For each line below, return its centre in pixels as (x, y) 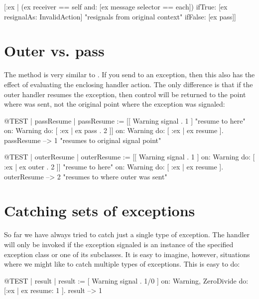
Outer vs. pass (54, 51)
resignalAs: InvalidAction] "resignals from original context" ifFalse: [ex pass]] (120, 16)
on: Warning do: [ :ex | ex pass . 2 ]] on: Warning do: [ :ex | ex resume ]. (114, 130)
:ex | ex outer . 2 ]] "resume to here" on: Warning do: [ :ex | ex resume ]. (114, 167)
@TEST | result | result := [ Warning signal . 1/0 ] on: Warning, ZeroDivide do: (126, 280)
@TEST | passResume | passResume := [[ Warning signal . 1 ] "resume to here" (125, 120)
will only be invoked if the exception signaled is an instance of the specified (119, 244)
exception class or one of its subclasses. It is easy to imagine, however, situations (127, 254)
